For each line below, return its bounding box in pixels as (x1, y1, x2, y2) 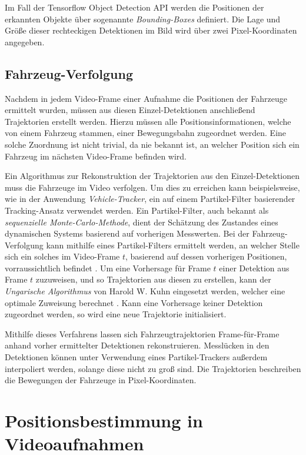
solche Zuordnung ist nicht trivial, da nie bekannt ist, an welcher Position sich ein (5, 138, 300, 150)
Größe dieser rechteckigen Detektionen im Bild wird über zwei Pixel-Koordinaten (5, 24, 297, 36)
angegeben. (5, 35, 45, 48)
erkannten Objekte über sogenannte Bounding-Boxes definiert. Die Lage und (5, 12, 281, 25)
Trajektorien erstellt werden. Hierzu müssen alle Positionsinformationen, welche (5, 115, 291, 127)
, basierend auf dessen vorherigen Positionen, (125, 250, 287, 263)
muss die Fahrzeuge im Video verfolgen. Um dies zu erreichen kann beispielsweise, (5, 181, 300, 193)
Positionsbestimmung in (5, 408, 203, 433)
